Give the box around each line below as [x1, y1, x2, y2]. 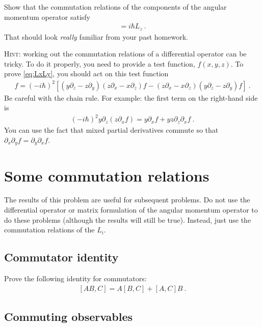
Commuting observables [4, 309, 133, 324]
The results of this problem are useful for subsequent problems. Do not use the [4, 194, 250, 205]
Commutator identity [4, 249, 119, 265]
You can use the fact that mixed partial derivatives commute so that [4, 125, 219, 135]
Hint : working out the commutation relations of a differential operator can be [4, 48, 247, 59]
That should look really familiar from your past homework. [4, 31, 188, 42]
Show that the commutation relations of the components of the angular [4, 2, 227, 12]
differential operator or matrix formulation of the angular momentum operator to [4, 204, 258, 215]
